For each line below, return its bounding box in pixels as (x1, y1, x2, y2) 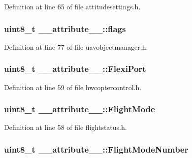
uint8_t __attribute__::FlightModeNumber (4, 143, 189, 155)
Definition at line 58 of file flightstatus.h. (4, 122, 127, 132)
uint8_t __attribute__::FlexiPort (4, 63, 146, 75)
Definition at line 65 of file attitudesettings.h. (4, 1, 141, 11)
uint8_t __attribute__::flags (4, 22, 126, 34)
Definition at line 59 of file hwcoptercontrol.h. (4, 82, 142, 92)
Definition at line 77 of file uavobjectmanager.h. (4, 41, 148, 52)
